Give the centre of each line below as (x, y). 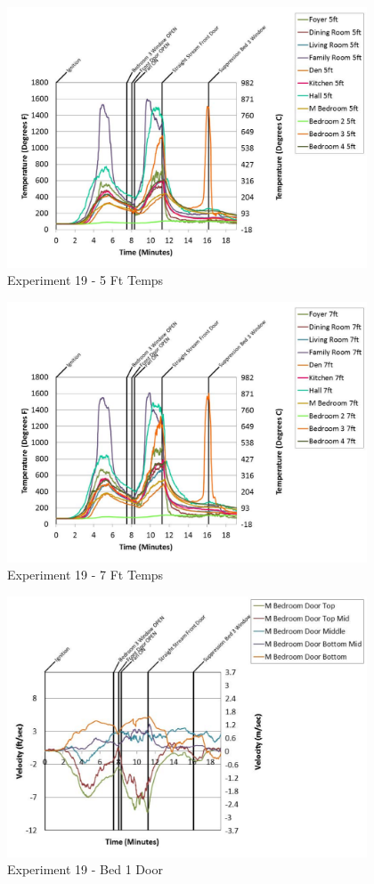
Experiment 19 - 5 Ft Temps (85, 280)
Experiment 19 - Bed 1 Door (85, 869)
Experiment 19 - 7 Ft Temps (85, 575)
